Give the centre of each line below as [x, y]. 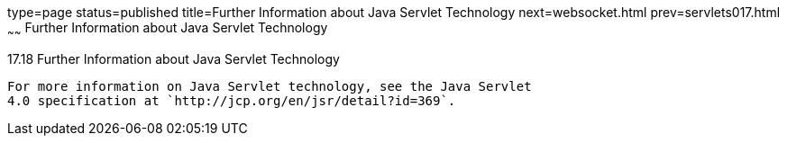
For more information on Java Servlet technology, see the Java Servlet [270, 86]
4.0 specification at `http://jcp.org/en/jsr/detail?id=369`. [232, 100]
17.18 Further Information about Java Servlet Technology [174, 58]
